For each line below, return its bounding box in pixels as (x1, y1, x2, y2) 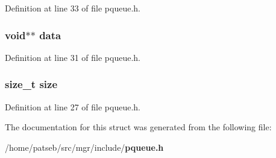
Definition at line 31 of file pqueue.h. (5, 51, 141, 63)
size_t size (5, 77, 58, 92)
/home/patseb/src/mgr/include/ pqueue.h (5, 141, 164, 153)
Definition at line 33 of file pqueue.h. (5, 2, 141, 14)
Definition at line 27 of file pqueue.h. (5, 100, 141, 113)
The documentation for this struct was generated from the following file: (5, 121, 272, 133)
